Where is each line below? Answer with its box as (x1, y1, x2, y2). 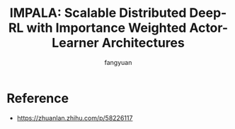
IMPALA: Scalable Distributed (9, 5, 187, 21)
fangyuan (104, 58, 132, 66)
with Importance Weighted (26, 20, 187, 36)
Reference (6, 90, 69, 106)
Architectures (101, 35, 185, 51)
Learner (52, 35, 100, 51)
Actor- (189, 20, 229, 36)
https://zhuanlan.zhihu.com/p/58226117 (16, 113, 133, 122)
